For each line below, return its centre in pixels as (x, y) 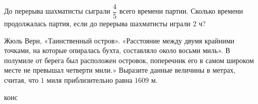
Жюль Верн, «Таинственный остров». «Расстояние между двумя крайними (119, 40)
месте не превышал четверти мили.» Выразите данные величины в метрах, (120, 70)
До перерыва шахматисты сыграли (57, 11)
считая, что (21, 80)
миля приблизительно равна (90, 80)
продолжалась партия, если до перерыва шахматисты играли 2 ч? (105, 23)
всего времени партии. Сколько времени (181, 11)
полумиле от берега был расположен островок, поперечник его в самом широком (129, 60)
